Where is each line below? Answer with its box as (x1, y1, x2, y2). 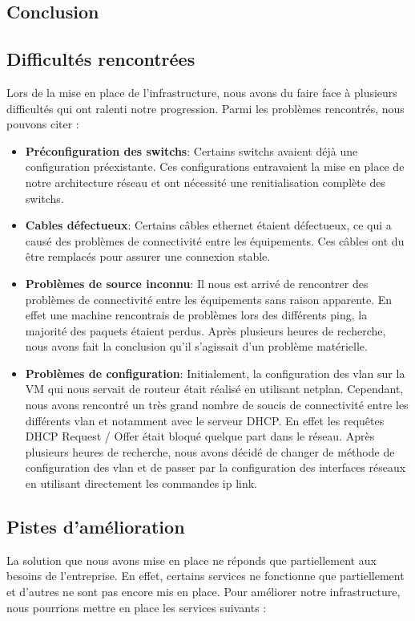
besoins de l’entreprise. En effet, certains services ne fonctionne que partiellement (6, 567, 405, 584)
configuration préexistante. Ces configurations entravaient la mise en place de (25, 158, 405, 175)
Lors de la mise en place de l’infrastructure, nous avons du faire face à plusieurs (6, 83, 397, 100)
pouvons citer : (6, 116, 79, 132)
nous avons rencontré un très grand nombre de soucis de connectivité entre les (25, 396, 409, 413)
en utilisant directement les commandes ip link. (25, 475, 257, 492)
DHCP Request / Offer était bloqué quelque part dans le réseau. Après (25, 428, 375, 444)
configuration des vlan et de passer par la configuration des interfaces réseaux (25, 459, 406, 476)
